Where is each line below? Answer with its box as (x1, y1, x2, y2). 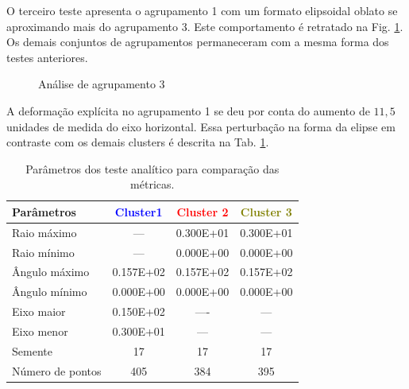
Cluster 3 (240, 203, 292, 220)
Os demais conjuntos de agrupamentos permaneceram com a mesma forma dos (6, 33, 389, 50)
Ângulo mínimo (12, 283, 87, 300)
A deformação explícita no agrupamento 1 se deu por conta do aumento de (6, 102, 370, 119)
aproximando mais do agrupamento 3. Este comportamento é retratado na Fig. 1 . (6, 18, 403, 34)
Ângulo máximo (12, 263, 90, 280)
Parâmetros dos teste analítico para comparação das (25, 160, 280, 177)
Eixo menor (12, 323, 68, 339)
